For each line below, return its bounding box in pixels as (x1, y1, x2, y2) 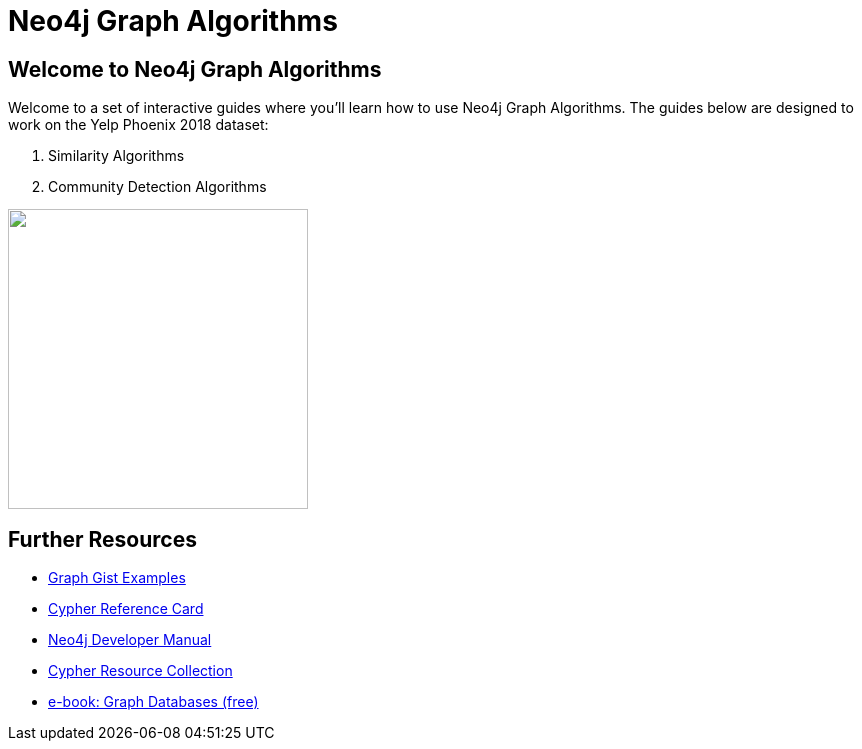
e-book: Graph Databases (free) (48, 693, 259, 711)
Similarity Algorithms (48, 147, 185, 165)
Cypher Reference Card (48, 600, 204, 618)
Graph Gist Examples (48, 569, 186, 587)
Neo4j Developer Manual (48, 631, 212, 649)
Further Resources (8, 526, 197, 552)
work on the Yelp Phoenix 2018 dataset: (8, 116, 269, 134)
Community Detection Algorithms (48, 178, 267, 196)
